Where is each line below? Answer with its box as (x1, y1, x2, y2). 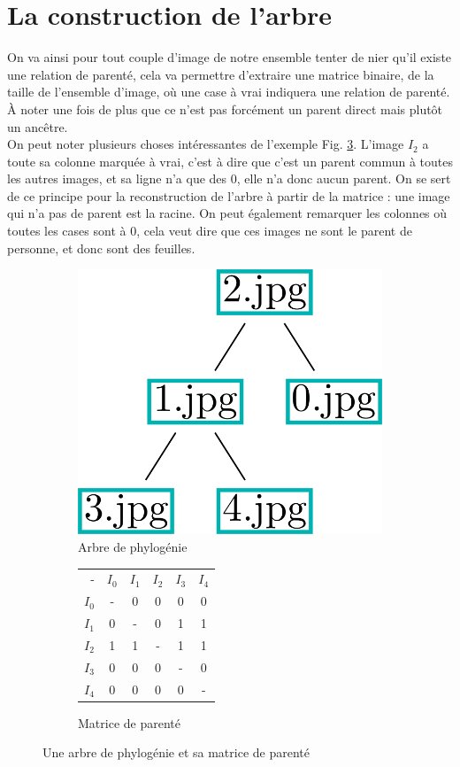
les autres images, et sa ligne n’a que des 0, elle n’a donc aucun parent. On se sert (7, 169, 451, 188)
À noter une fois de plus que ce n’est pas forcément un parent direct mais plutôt (7, 99, 443, 118)
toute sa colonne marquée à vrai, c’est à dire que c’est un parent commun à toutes (7, 151, 454, 170)
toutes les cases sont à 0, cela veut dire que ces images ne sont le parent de (7, 221, 412, 240)
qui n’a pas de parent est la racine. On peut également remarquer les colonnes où (7, 204, 448, 222)
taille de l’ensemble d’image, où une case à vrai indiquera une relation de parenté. (7, 82, 450, 101)
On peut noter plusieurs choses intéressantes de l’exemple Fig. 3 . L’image (7, 135, 404, 153)
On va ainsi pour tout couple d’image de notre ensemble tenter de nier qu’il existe (7, 48, 452, 66)
